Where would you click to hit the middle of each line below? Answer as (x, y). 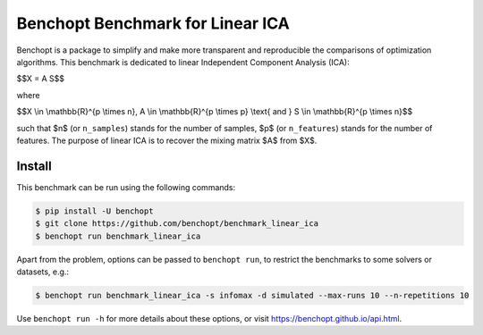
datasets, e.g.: (43, 272)
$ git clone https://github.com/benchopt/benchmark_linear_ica (177, 224)
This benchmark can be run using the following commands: (126, 187)
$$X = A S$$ (41, 79)
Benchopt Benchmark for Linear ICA (153, 23)
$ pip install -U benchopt (94, 211)
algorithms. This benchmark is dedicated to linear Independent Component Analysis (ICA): (183, 62)
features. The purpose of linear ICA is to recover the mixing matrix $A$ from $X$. (167, 140)
